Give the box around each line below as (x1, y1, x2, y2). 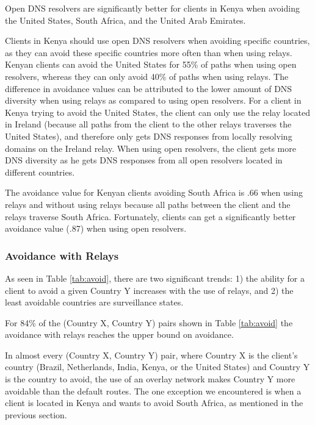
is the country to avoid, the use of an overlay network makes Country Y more (5, 373, 295, 385)
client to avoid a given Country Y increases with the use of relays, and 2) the (5, 284, 294, 296)
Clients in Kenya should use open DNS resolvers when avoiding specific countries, (5, 34, 310, 47)
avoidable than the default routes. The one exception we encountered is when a (5, 384, 302, 397)
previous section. (5, 408, 67, 421)
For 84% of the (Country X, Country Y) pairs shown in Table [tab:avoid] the (5, 316, 293, 329)
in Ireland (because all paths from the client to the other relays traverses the (5, 118, 292, 130)
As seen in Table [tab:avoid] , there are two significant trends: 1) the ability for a (5, 271, 305, 284)
